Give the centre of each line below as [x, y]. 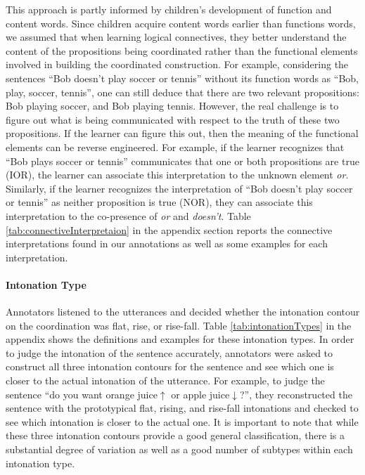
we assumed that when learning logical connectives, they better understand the [176, 37]
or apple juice [200, 394]
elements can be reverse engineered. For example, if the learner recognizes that [175, 147]
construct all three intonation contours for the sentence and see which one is [170, 366]
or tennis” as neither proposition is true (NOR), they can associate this [159, 202]
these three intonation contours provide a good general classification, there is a [175, 435]
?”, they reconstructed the [296, 394]
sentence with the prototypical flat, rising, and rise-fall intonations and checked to [182, 408]
